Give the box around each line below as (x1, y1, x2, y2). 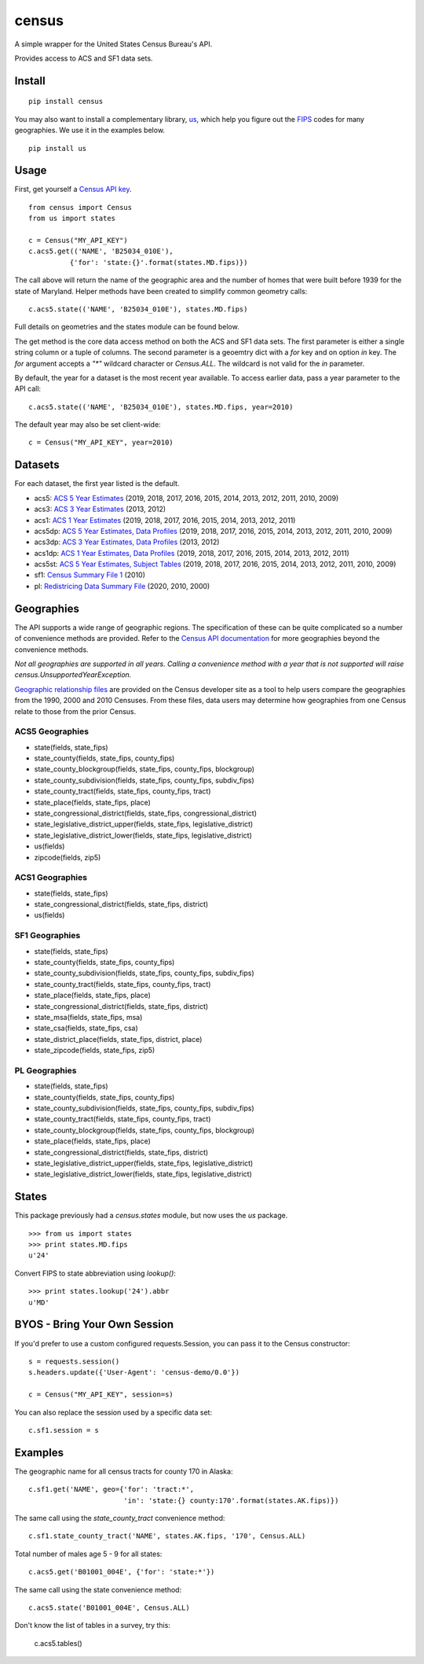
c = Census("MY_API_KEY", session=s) (28, 1390, 174, 1399)
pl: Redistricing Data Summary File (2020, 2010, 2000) (34, 581, 210, 591)
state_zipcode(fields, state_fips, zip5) (34, 1046, 155, 1055)
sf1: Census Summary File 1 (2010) (34, 570, 145, 580)
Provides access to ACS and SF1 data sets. (14, 53, 153, 63)
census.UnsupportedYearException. (14, 670, 132, 679)
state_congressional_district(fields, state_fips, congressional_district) (34, 808, 258, 818)
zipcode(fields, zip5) (34, 852, 101, 862)
